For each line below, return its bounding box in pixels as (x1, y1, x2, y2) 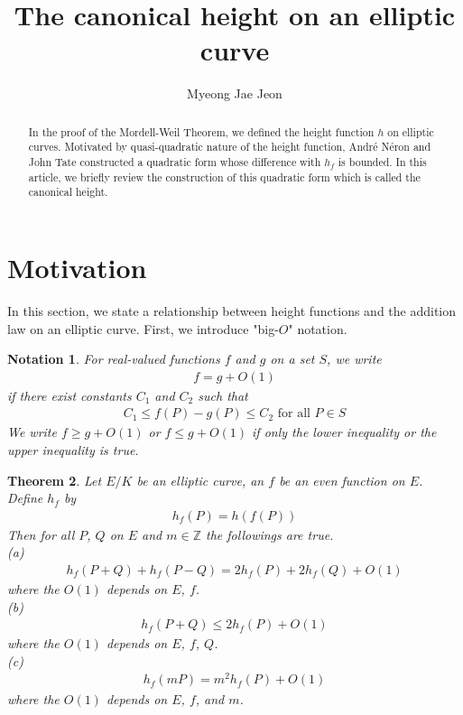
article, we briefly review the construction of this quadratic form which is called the (28, 169, 421, 184)
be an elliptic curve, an (136, 470, 264, 489)
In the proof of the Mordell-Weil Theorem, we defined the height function (28, 124, 375, 139)
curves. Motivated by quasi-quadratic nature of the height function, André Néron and (28, 139, 431, 154)
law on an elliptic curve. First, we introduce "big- (7, 319, 279, 338)
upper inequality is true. (7, 440, 139, 459)
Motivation (7, 248, 147, 285)
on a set (270, 349, 315, 368)
